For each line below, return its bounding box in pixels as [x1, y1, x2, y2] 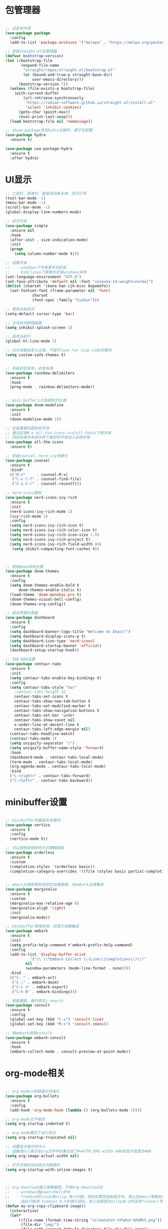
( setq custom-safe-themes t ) [5, 353, 66, 358]
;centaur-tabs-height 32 [14, 689, 66, 694]
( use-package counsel [5, 458, 50, 463]
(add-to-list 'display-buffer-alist [9, 952, 86, 957]
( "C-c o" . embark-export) [11, 984, 68, 989]
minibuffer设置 [5, 797, 67, 808]
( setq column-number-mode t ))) [14, 251, 79, 256]
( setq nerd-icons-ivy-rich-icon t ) [9, 523, 84, 528]
